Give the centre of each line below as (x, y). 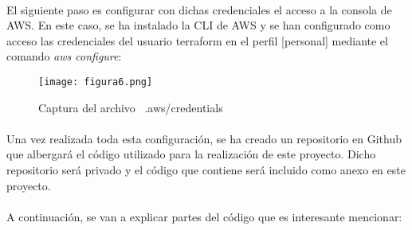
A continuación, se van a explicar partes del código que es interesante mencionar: (204, 216)
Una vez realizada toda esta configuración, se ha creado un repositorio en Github (204, 138)
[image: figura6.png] (96, 82)
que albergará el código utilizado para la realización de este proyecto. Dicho (191, 154)
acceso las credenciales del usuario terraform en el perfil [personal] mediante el (197, 40)
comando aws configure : (64, 56)
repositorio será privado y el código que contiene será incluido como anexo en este (206, 170)
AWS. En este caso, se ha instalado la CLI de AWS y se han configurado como (198, 25)
